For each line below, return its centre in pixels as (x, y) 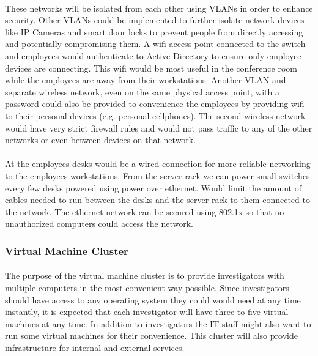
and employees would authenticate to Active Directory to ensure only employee (153, 55)
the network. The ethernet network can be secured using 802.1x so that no (145, 211)
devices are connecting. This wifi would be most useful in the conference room (151, 68)
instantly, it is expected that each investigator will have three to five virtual (147, 312)
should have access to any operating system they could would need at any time (153, 299)
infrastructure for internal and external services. (95, 347)
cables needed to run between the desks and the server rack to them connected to (157, 200)
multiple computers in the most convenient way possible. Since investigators (147, 287)
